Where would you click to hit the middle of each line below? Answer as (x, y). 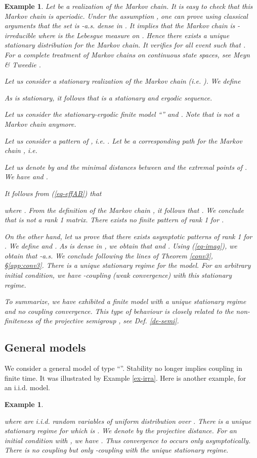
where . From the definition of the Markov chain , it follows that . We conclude (124, 210)
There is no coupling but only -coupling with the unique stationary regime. (116, 450)
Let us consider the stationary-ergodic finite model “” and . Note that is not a (122, 114)
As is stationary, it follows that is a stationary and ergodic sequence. (108, 97)
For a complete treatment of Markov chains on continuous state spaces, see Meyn (127, 54)
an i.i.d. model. (27, 387)
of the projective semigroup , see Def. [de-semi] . (107, 321)
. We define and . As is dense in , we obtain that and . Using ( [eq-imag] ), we (121, 246)
